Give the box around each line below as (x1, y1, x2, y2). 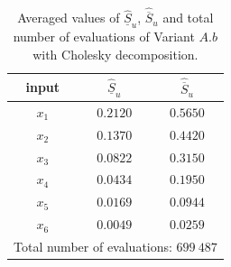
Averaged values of (17, 8, 120, 27)
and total (162, 8, 214, 27)
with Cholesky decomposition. (32, 45, 199, 64)
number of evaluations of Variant (13, 27, 195, 46)
